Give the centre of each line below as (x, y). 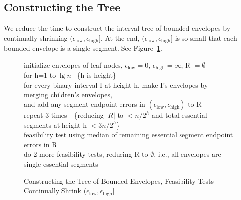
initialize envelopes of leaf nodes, (73, 64)
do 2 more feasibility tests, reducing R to (86, 154)
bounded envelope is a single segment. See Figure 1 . (83, 48)
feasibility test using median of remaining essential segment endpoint (128, 135)
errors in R (40, 144)
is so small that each (206, 38)
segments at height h (55, 125)
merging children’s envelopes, (68, 94)
